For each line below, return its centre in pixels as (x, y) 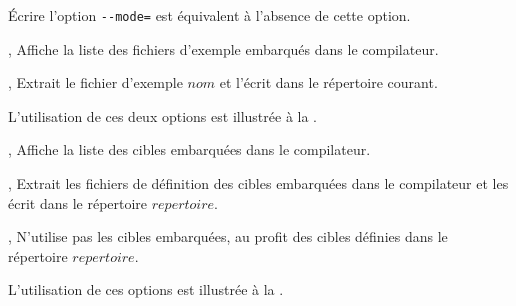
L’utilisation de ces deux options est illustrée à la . (162, 115)
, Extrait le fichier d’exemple (95, 82)
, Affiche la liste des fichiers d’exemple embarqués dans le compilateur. (223, 48)
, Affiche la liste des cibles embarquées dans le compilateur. (189, 149)
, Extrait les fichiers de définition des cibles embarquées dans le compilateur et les (258, 183)
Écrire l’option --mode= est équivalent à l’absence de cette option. (209, 15)
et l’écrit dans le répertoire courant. (328, 82)
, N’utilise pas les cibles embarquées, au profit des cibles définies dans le (228, 236)
